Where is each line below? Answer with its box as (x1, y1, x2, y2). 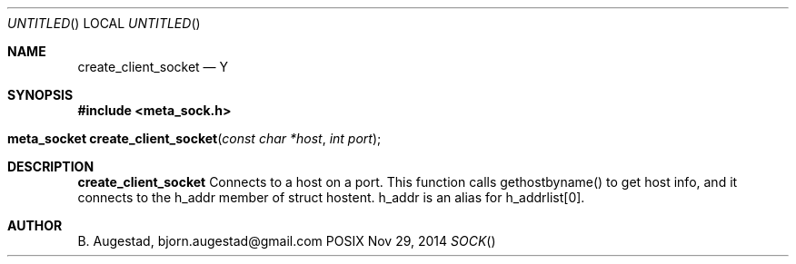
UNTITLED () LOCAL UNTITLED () (7, 15, 201, 31)
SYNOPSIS (7, 87, 74, 103)
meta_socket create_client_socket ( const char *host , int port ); (7, 131, 382, 146)
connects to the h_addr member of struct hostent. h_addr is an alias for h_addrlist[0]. (77, 190, 585, 205)
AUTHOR (7, 218, 63, 233)
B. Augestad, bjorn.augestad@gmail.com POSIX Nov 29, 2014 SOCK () (77, 233, 496, 249)
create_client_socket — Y (77, 59, 229, 74)
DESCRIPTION (7, 159, 95, 174)
